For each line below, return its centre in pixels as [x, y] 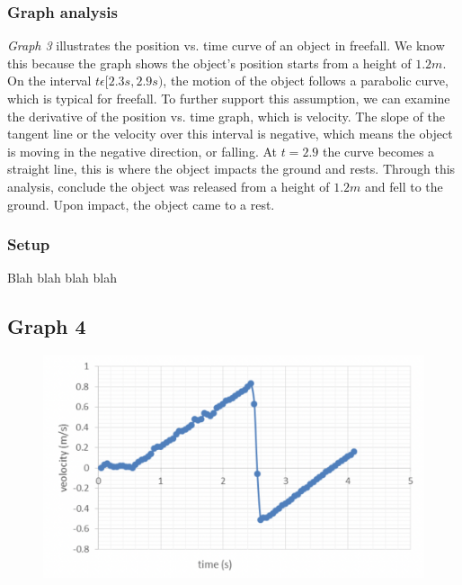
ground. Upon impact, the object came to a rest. [141, 204]
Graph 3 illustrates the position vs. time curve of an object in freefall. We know [226, 45]
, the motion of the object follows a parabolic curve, [306, 81]
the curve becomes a [378, 151]
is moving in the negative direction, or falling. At [142, 151]
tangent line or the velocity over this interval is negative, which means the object [230, 134]
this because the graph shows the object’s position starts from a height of [209, 63]
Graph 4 [47, 326]
